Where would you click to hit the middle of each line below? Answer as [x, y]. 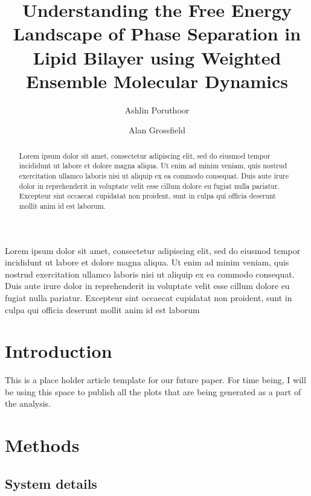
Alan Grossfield [157, 130]
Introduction [59, 351]
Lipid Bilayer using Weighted [157, 57]
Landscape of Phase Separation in [157, 33]
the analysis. [28, 403]
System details [51, 483]
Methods [42, 445]
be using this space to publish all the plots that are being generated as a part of [153, 391]
